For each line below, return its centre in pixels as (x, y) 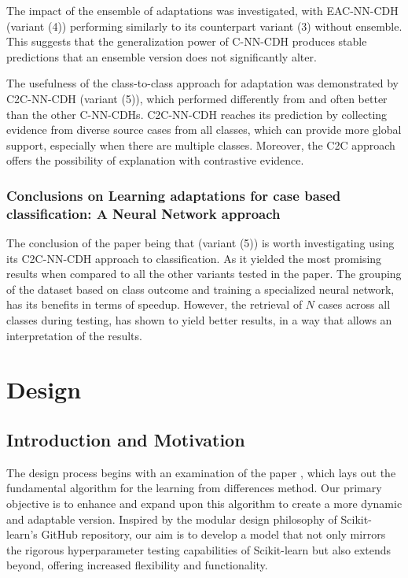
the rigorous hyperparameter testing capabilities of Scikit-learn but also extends (199, 549)
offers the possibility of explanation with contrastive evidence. (155, 160)
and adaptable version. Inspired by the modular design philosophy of (172, 519)
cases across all (354, 304)
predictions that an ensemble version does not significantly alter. (162, 56)
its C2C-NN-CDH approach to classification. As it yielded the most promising (194, 258)
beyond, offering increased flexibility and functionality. (137, 565)
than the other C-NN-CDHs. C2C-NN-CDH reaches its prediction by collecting (197, 114)
